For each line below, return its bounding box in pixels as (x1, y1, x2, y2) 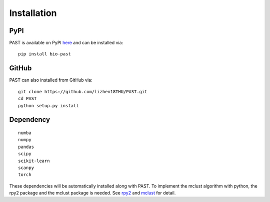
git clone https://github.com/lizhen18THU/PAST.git (18, 89, 147, 94)
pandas (18, 144, 34, 150)
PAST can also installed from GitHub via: (9, 77, 92, 83)
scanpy (18, 165, 34, 171)
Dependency (9, 115, 50, 124)
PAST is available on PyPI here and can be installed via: (9, 40, 123, 46)
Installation (9, 7, 57, 18)
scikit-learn (18, 158, 50, 164)
